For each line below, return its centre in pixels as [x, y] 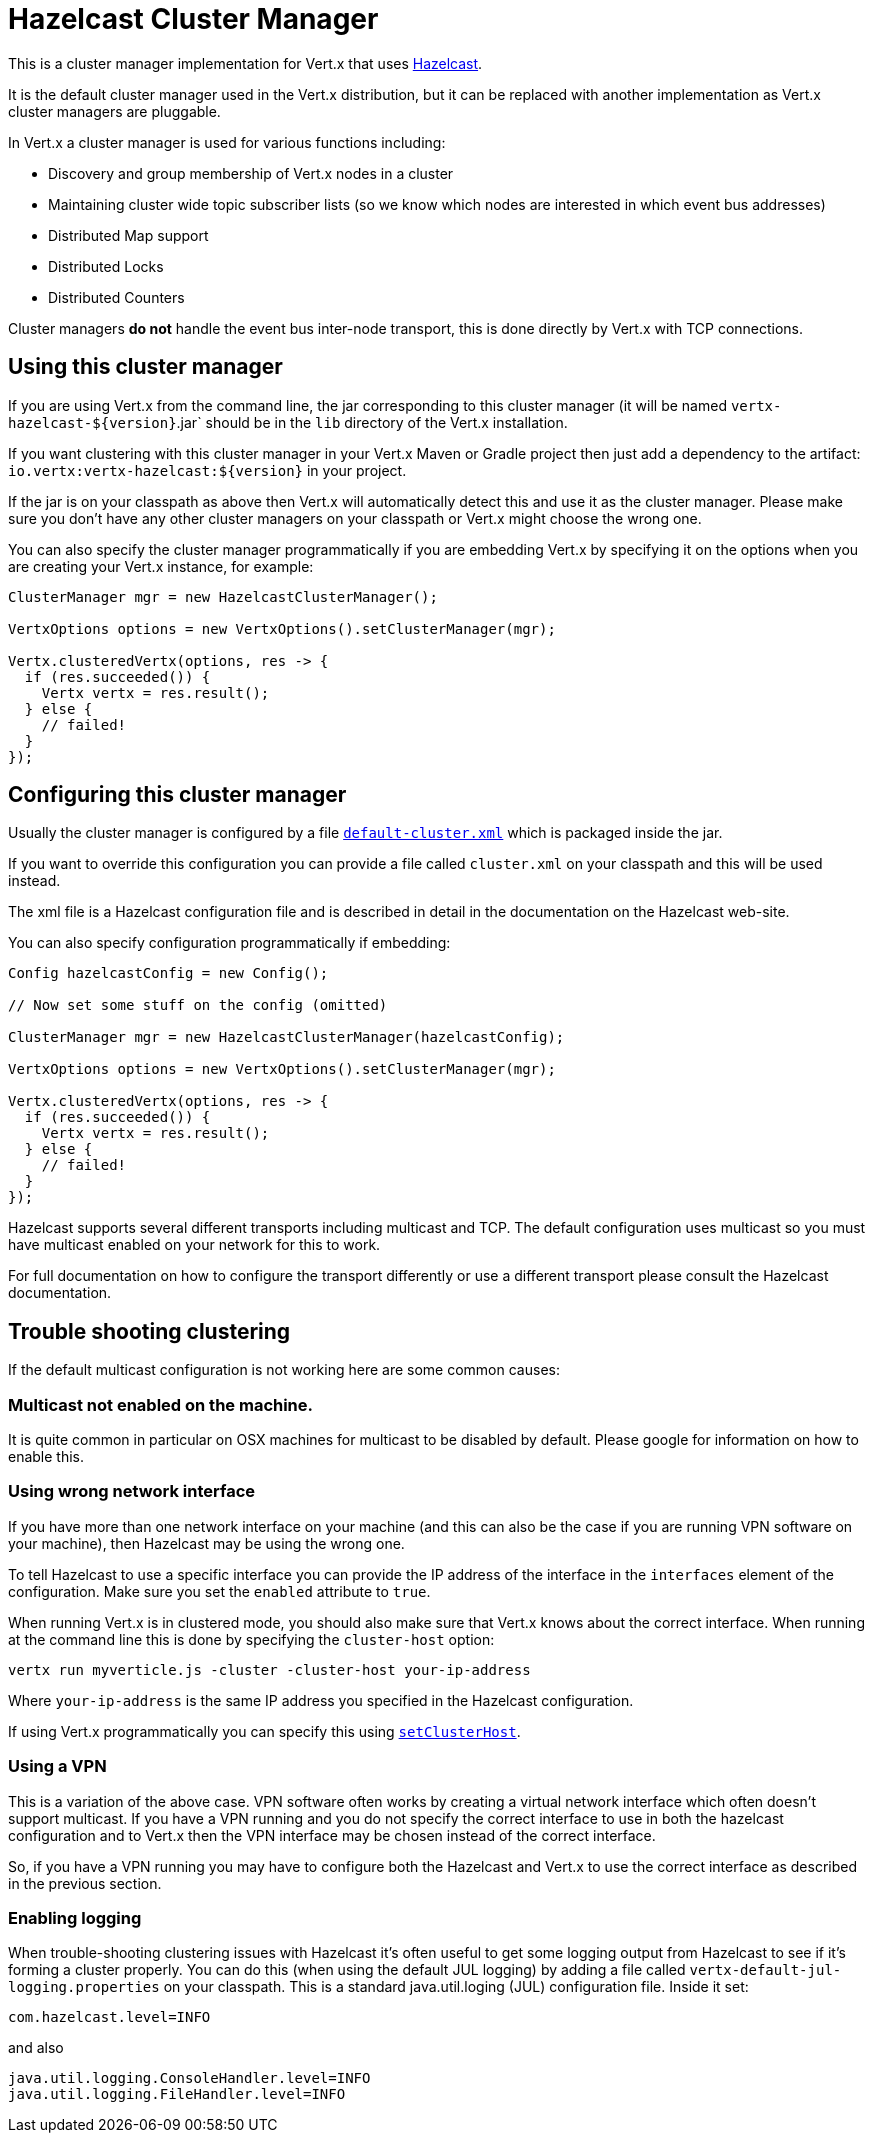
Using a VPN [57, 1766]
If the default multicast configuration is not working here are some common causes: [284, 1370]
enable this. [46, 1457]
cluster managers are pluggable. [114, 111]
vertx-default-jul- [765, 1970]
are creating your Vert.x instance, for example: [161, 566]
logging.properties [84, 1987]
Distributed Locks [106, 266]
